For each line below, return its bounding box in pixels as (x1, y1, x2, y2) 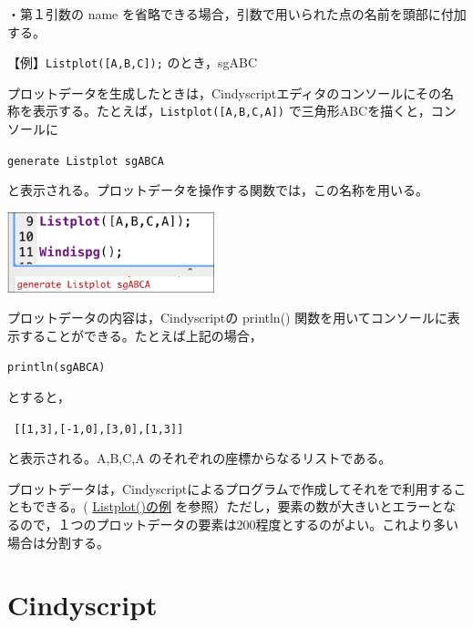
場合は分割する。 (7, 532, 109, 551)
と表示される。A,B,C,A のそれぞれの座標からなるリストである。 (7, 448, 392, 468)
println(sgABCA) (7, 361, 106, 375)
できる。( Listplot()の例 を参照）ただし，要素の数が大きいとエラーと (32, 497, 444, 516)
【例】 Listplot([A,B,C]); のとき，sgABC (7, 53, 258, 72)
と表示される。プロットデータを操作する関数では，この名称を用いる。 (7, 180, 428, 200)
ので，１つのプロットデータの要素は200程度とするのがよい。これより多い (19, 515, 459, 534)
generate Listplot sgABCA (7, 154, 164, 168)
